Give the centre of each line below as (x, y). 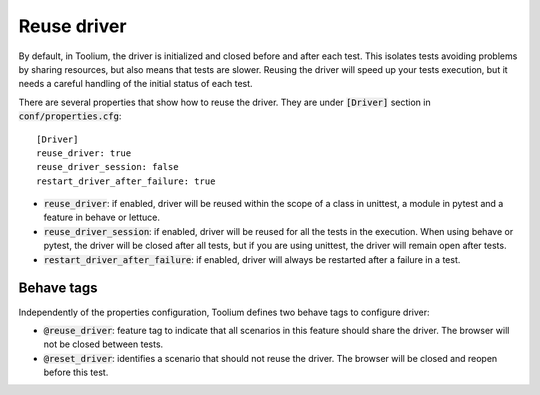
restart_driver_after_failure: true (126, 181)
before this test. (76, 372)
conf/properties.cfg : (70, 116)
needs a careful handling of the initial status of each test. (136, 84)
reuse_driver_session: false (107, 167)
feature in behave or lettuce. (101, 217)
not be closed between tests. (103, 344)
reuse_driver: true (84, 153)
